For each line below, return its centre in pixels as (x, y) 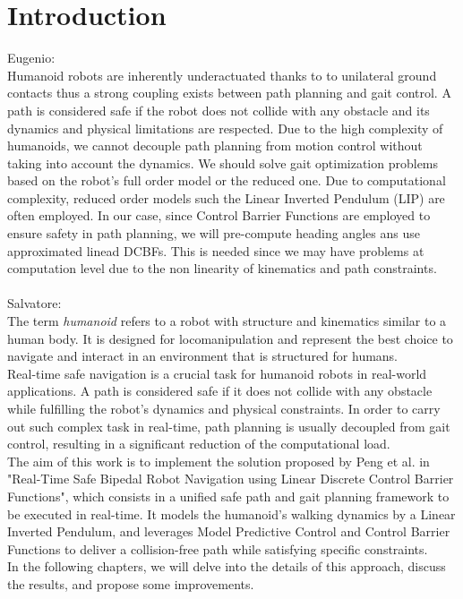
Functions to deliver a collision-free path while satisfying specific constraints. (218, 548)
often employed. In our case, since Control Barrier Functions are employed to (219, 215)
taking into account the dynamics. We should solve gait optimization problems (223, 163)
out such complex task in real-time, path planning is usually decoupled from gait (229, 426)
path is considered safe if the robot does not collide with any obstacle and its (219, 110)
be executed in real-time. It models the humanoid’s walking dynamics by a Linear (231, 513)
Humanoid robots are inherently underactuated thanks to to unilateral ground (222, 75)
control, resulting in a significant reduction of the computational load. (199, 444)
